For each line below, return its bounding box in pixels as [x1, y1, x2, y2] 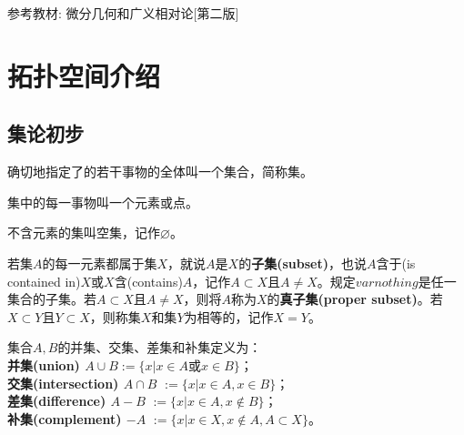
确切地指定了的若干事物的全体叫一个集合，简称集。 [7, 162, 313, 181]
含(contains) [114, 271, 183, 290]
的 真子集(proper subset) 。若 [267, 289, 443, 309]
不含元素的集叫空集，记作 [7, 223, 160, 242]
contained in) [7, 271, 81, 290]
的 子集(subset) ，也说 [238, 253, 367, 272]
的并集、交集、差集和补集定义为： [57, 338, 262, 357]
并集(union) [7, 355, 80, 374]
